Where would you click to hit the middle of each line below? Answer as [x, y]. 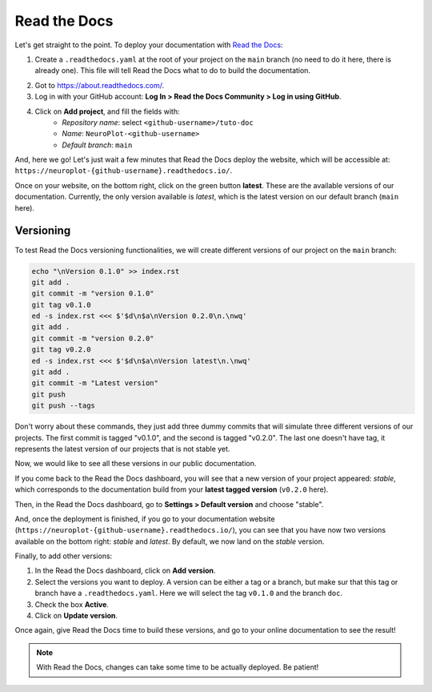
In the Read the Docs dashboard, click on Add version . [125, 571]
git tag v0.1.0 [61, 305]
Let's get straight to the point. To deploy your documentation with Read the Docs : [149, 45]
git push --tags [64, 406]
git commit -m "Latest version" [95, 383]
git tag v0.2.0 [61, 350]
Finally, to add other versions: [64, 556]
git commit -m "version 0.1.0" [93, 294]
